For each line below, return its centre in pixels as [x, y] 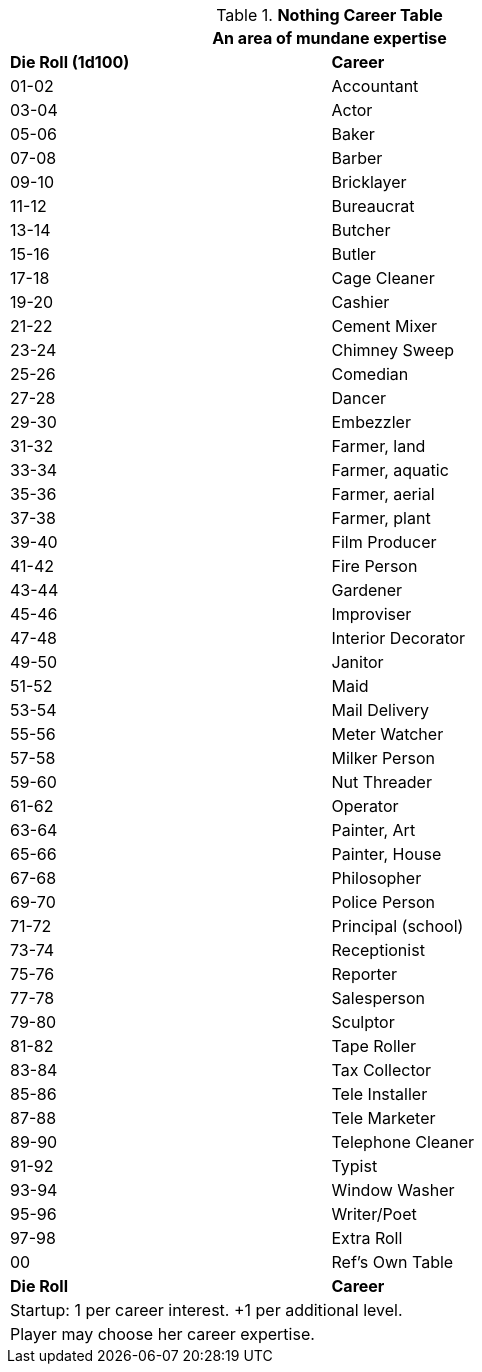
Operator [365, 806]
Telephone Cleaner [403, 1142]
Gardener [367, 590]
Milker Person [383, 758]
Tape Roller [374, 1046]
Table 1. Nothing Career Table [329, 15]
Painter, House [386, 854]
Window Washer [393, 1190]
